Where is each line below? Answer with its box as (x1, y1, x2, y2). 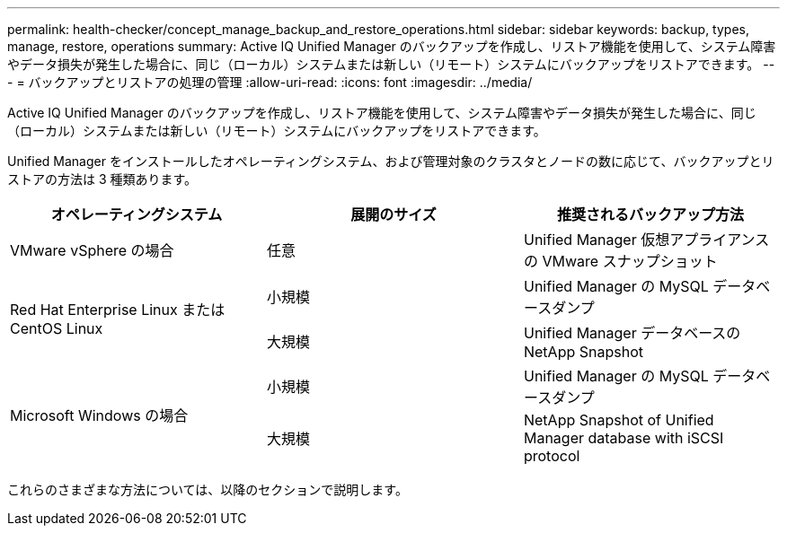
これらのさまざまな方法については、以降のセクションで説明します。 (7, 482, 408, 497)
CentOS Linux (10, 319, 103, 337)
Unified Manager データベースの (523, 324, 741, 342)
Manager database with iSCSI (523, 429, 724, 447)
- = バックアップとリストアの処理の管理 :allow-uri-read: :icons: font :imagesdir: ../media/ (7, 74, 533, 90)
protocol (523, 447, 580, 465)
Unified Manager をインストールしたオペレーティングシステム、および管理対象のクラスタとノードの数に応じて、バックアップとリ (7, 153, 774, 169)
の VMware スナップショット (523, 252, 718, 270)
